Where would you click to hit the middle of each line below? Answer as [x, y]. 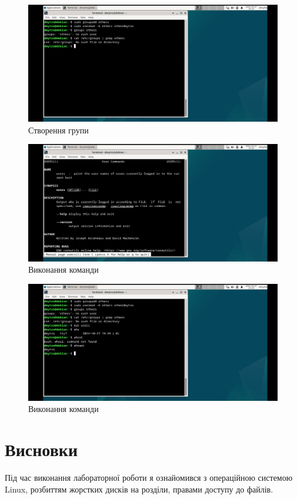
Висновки [41, 449]
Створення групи [59, 130]
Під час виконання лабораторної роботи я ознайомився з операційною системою [149, 478]
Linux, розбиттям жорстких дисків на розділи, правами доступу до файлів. [139, 489]
